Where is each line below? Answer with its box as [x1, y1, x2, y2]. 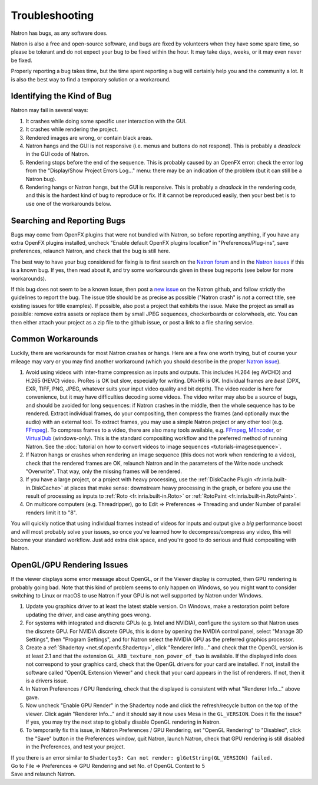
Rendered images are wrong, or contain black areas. [25, 134, 153, 141]
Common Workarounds [11, 334, 98, 344]
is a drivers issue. [25, 677, 68, 684]
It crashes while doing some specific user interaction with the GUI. [25, 117, 187, 124]
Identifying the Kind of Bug [11, 91, 112, 101]
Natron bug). [25, 175, 57, 182]
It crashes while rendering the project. [25, 126, 118, 133]
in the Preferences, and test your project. [25, 743, 125, 750]
